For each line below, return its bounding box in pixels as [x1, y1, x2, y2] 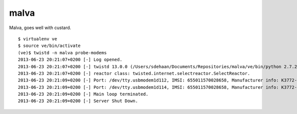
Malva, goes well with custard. [9, 25, 71, 31]
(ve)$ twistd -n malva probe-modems [18, 50, 107, 55]
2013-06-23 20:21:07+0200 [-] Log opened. [18, 57, 123, 63]
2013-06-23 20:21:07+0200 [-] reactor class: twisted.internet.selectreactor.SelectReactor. [18, 71, 250, 76]
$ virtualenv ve [18, 36, 57, 41]
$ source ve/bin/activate [18, 43, 81, 49]
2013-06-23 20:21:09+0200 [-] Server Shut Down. [18, 98, 138, 104]
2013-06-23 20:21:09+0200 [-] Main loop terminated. [18, 91, 148, 97]
